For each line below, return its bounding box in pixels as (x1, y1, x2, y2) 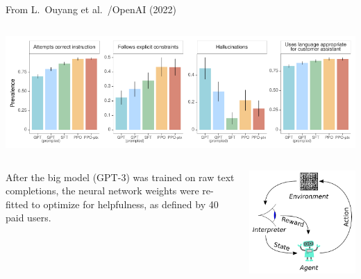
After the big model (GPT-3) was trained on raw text (6, 169, 235, 184)
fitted (6, 196, 28, 211)
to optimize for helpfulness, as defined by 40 (31, 196, 219, 211)
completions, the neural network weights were (6, 183, 199, 198)
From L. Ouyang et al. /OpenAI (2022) (6, 2, 176, 16)
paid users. (6, 210, 51, 225)
